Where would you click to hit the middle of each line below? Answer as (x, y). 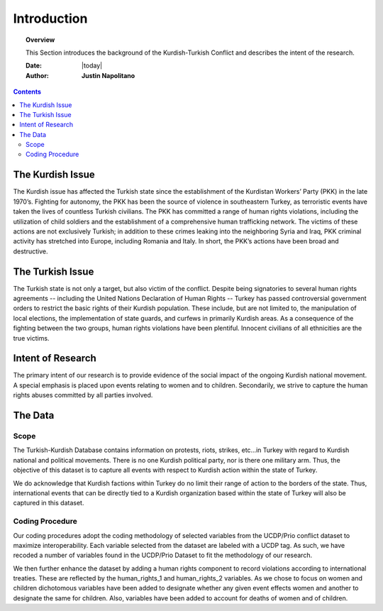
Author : (38, 75)
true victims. (31, 338)
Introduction (50, 18)
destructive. (31, 251)
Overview (40, 40)
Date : (34, 66)
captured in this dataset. (49, 503)
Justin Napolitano (109, 75)
